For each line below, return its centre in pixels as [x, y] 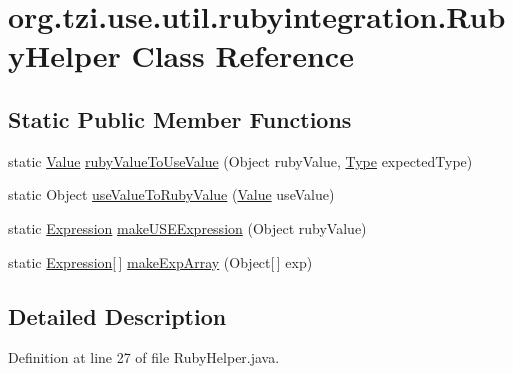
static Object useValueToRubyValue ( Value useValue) [171, 194]
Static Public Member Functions [180, 118]
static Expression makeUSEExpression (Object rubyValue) [187, 227]
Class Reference [242, 55]
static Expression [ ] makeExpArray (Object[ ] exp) [160, 261]
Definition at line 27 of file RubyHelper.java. [144, 357]
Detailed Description [117, 315]
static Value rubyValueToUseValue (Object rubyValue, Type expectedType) [240, 160]
